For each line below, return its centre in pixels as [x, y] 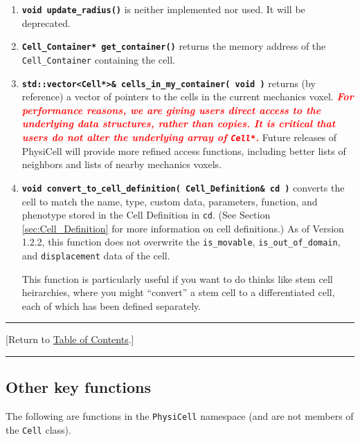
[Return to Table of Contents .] [70, 339]
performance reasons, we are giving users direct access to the [171, 110]
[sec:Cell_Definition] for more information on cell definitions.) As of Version [183, 228]
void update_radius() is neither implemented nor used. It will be [163, 9]
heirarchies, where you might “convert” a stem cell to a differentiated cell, [178, 292]
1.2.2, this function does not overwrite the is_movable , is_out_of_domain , [181, 242]
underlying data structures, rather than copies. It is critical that [179, 123]
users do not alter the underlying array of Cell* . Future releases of [179, 137]
